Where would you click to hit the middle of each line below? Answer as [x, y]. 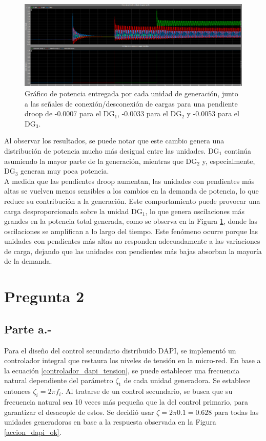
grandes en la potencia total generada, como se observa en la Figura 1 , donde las [131, 221]
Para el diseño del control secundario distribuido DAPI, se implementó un [120, 350]
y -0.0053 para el [213, 113]
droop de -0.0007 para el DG [70, 113]
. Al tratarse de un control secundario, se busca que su [147, 391]
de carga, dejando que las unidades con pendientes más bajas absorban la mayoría [133, 251]
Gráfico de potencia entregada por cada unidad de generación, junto [131, 93]
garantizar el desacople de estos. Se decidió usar [79, 412]
